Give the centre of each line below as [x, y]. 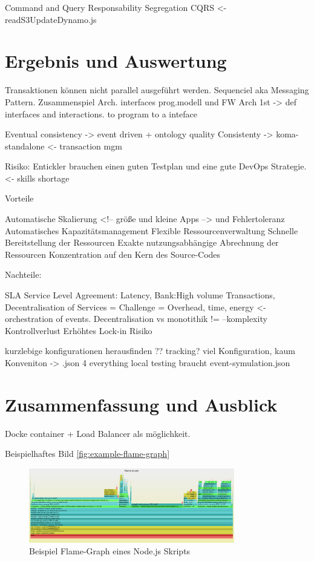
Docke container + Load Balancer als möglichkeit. [98, 433]
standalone [25, 146]
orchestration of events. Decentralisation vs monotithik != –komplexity [136, 319]
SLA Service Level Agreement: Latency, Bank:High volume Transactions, [140, 295]
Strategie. [289, 166]
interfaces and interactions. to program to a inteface [101, 113]
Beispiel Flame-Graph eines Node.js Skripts [110, 551]
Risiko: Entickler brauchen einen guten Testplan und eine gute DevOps [137, 166]
